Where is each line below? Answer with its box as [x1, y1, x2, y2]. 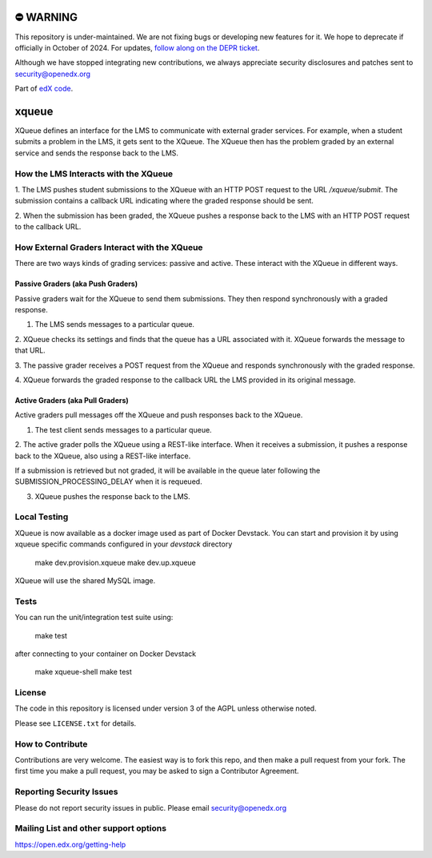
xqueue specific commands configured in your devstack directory [14, 539, 233, 549]
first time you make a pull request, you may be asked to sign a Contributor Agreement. [14, 766, 299, 776]
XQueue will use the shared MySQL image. [14, 576, 156, 585]
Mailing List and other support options [14, 823, 167, 834]
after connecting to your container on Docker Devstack [14, 649, 196, 659]
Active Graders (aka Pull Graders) [14, 395, 130, 405]
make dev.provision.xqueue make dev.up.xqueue [34, 558, 196, 567]
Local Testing [14, 511, 69, 522]
